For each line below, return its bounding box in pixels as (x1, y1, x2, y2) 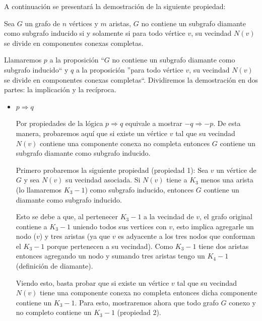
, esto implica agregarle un (172, 221, 254, 231)
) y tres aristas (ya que (39, 231, 110, 241)
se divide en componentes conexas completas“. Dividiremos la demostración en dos (4, 74, 258, 85)
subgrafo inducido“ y (4, 64, 69, 75)
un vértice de (216, 164, 256, 175)
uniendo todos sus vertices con (73, 221, 167, 231)
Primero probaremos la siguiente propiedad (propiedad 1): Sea (16, 164, 209, 175)
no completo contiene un (16, 307, 92, 317)
